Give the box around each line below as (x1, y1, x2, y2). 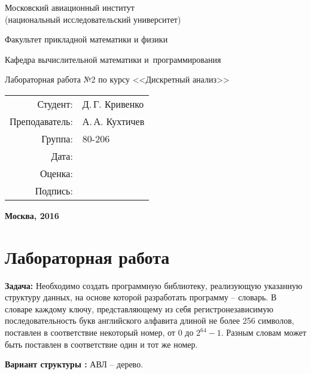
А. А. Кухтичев (82, 114, 145, 128)
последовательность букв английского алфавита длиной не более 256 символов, (5, 314, 294, 327)
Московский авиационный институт (5, 1, 135, 13)
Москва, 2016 (5, 209, 59, 221)
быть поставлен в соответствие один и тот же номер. (5, 337, 198, 350)
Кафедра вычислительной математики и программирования (5, 53, 221, 65)
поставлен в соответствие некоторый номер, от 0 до (5, 326, 194, 339)
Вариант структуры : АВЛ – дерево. (5, 358, 144, 370)
